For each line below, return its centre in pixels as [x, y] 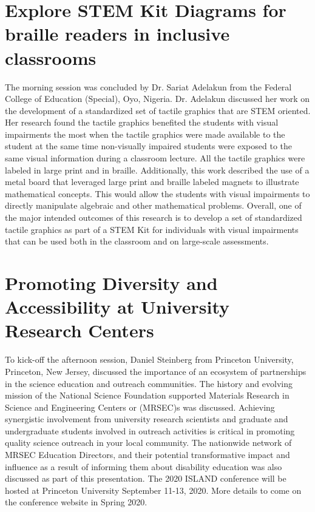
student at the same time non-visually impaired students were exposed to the [149, 146]
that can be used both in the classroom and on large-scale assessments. [137, 241]
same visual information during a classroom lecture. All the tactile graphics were [155, 158]
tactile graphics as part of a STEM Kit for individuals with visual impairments [152, 229]
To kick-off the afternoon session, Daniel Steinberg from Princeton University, [149, 359]
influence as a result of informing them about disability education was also [144, 466]
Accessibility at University [117, 307]
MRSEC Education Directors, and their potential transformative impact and [147, 455]
